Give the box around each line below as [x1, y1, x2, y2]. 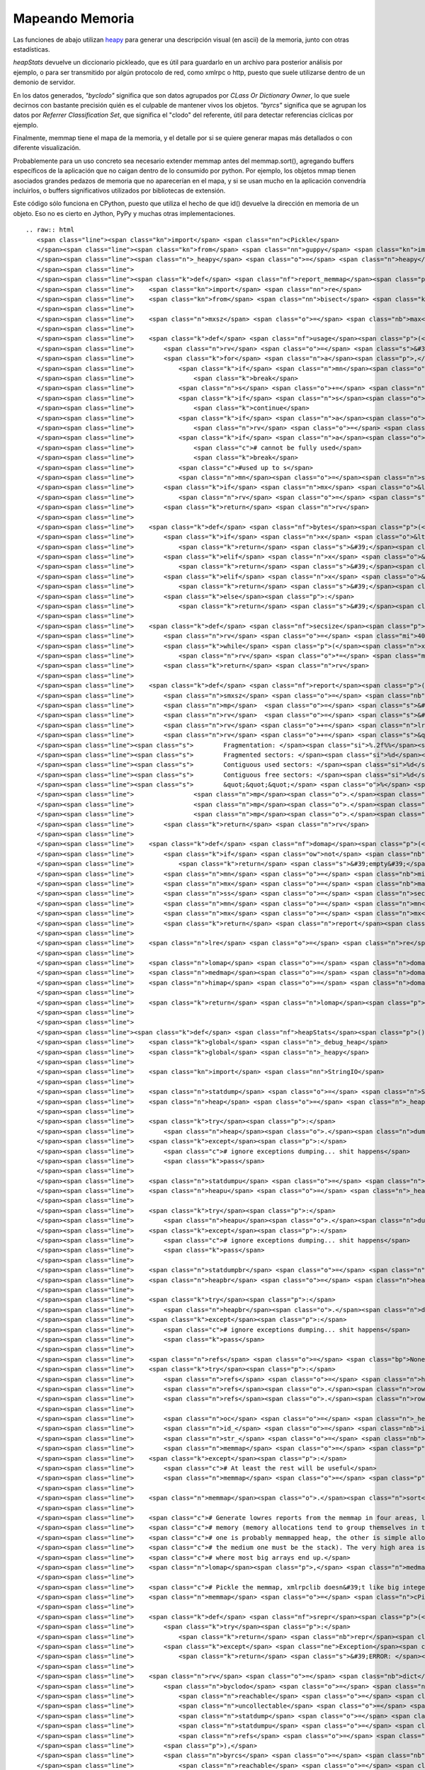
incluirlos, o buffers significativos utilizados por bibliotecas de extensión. [13, 186, 226, 195]
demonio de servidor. [13, 78, 76, 86]
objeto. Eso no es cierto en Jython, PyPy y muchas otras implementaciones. [13, 209, 235, 217]
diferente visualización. [13, 144, 81, 152]
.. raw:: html [25, 226, 74, 234]
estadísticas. [13, 45, 50, 53]
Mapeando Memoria [13, 11, 135, 26]
